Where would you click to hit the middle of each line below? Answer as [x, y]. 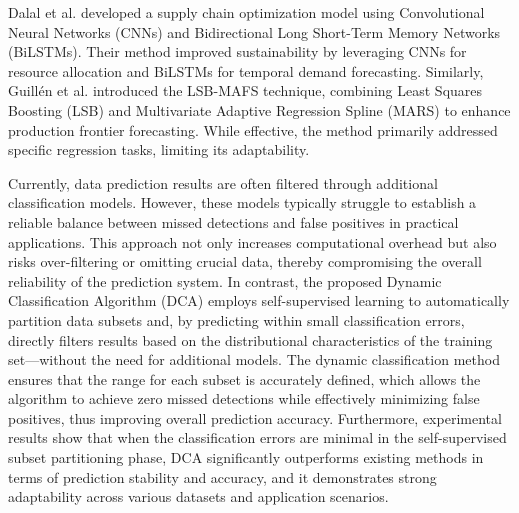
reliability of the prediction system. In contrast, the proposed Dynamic [225, 280]
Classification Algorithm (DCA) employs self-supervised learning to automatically [259, 300]
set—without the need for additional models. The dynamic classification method [254, 359]
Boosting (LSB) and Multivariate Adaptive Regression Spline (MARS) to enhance [259, 109]
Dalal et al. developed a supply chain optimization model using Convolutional [246, 12]
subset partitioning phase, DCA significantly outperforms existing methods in [246, 457]
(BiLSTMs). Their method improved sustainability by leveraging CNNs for [237, 51]
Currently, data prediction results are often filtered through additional [223, 182]
